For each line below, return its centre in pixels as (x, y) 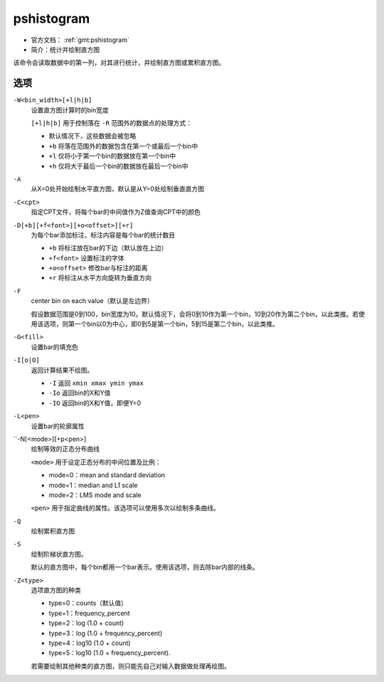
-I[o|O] (27, 360)
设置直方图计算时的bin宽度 (70, 110)
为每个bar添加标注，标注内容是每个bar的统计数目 (103, 235)
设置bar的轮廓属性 (58, 426)
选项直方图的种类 (56, 590)
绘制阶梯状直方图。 (59, 554)
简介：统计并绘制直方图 (65, 49)
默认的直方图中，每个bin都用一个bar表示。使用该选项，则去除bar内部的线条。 (145, 567)
